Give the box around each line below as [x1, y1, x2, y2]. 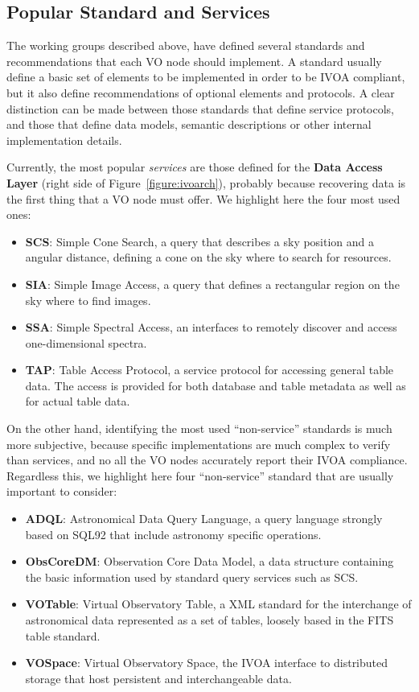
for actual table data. [25, 393, 130, 410]
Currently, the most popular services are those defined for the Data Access [6, 159, 383, 175]
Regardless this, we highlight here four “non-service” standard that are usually [6, 467, 394, 484]
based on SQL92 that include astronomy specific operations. [25, 525, 322, 542]
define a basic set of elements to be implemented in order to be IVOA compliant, [6, 68, 405, 85]
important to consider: [6, 483, 117, 500]
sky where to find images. [25, 291, 151, 308]
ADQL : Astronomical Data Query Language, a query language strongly [25, 510, 383, 527]
